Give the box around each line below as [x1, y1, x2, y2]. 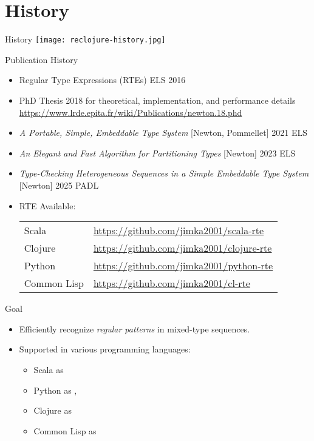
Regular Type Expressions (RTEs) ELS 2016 [19, 73, 186, 86]
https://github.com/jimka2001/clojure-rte [93, 241, 272, 255]
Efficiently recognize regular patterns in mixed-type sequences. [19, 322, 250, 335]
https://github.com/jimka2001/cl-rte [93, 276, 250, 291]
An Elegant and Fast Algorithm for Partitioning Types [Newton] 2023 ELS [19, 146, 296, 159]
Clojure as [33, 404, 72, 417]
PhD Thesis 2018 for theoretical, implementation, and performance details [19, 93, 296, 106]
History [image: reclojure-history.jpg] [5, 33, 166, 45]
